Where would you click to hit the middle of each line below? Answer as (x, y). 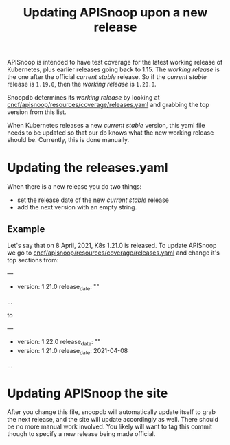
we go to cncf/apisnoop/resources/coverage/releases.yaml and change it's (113, 253)
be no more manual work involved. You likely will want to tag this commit (110, 426)
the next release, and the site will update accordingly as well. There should (113, 420)
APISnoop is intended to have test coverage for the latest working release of (115, 62)
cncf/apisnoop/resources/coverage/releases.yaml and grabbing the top (108, 105)
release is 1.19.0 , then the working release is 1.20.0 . (82, 84)
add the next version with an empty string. (77, 207)
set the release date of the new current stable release (93, 200)
